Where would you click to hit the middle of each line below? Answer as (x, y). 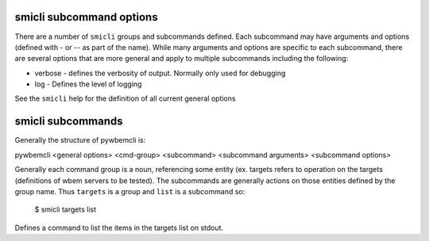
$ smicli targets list (66, 209)
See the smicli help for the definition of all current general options (125, 98)
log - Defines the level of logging (88, 84)
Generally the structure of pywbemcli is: (80, 140)
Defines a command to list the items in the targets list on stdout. (119, 228)
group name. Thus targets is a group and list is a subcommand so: (130, 191)
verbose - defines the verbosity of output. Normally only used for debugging (160, 73)
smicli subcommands (69, 122)
